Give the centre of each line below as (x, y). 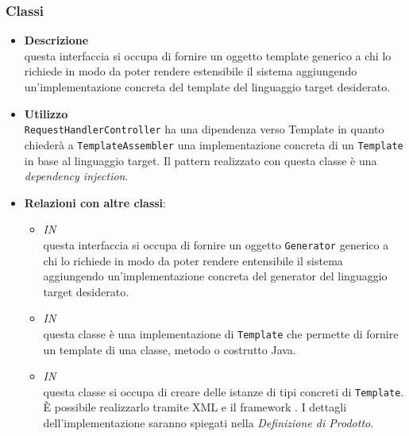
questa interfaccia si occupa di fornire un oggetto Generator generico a (216, 244)
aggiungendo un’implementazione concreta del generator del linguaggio (215, 276)
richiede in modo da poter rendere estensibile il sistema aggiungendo (191, 71)
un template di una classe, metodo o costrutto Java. (170, 349)
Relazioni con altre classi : (95, 202)
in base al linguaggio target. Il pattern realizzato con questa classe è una (201, 160)
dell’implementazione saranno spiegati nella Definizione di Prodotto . (208, 422)
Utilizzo (46, 113)
